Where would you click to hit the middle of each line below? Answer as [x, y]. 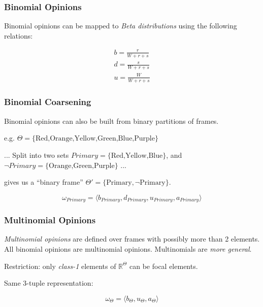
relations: [19, 35]
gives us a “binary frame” [44, 182]
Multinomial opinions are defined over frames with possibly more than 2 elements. [132, 239]
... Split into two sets [37, 155]
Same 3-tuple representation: [49, 283]
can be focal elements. [163, 266]
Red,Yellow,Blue [137, 156]
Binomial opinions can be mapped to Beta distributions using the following [121, 26]
